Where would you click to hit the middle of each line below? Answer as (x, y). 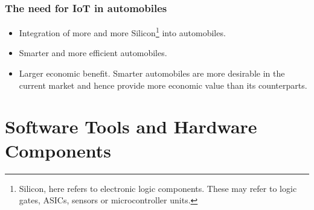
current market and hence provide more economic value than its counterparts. (163, 85)
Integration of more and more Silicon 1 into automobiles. (122, 32)
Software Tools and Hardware (131, 126)
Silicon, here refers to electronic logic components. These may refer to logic (158, 188)
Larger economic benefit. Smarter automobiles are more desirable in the (152, 73)
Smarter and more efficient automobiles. (93, 53)
